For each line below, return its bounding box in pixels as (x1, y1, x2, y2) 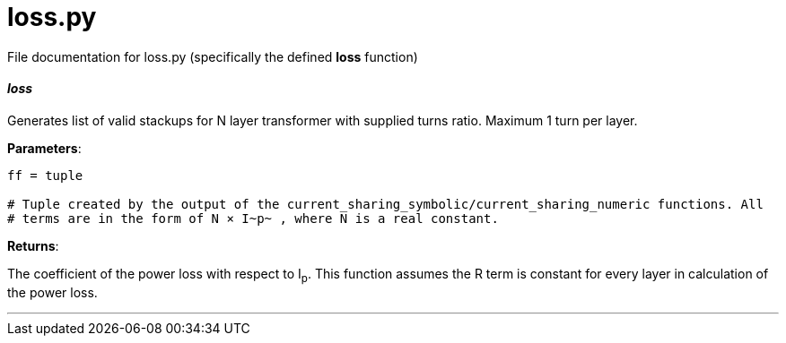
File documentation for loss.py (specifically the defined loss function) (7, 48, 418, 64)
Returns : (7, 237, 59, 253)
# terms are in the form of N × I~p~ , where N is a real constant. (7, 210, 499, 226)
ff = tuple (7, 167, 83, 183)
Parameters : (7, 140, 82, 156)
